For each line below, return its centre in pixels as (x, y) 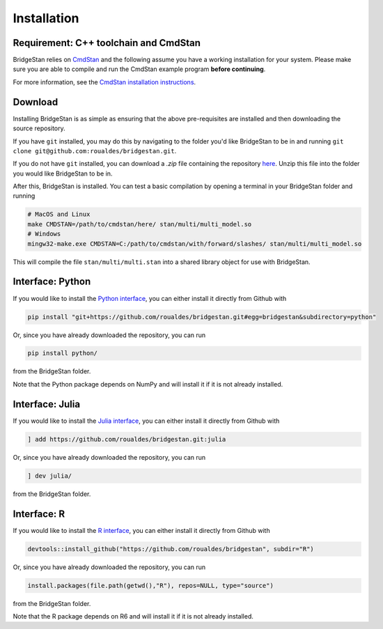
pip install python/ (62, 353)
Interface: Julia (46, 404)
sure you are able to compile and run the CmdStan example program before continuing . (139, 69)
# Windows (44, 234)
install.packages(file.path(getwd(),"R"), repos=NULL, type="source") (151, 585)
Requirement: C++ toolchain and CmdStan (107, 43)
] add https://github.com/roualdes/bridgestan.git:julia (127, 439)
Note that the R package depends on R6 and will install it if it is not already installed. (133, 616)
